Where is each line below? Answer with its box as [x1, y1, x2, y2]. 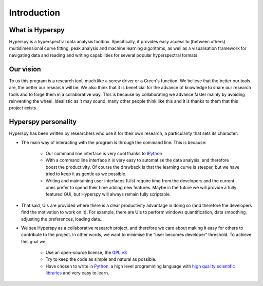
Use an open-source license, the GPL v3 [45, 250, 127, 255]
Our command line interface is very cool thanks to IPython [45, 151, 163, 156]
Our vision [9, 65, 41, 73]
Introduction [9, 7, 60, 18]
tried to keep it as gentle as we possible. [45, 171, 127, 177]
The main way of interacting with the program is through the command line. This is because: [21, 139, 207, 145]
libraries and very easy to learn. [45, 270, 109, 276]
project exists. [9, 105, 38, 111]
